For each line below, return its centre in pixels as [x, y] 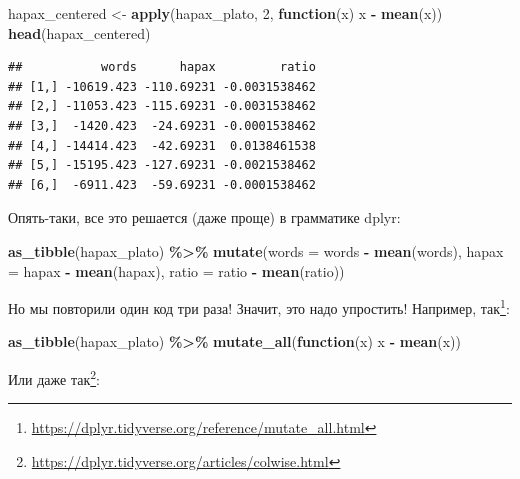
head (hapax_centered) [79, 32]
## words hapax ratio [162, 67]
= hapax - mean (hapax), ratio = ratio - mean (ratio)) [176, 270]
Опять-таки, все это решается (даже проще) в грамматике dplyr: [204, 217]
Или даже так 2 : [54, 377]
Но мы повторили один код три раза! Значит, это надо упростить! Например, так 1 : [259, 306]
